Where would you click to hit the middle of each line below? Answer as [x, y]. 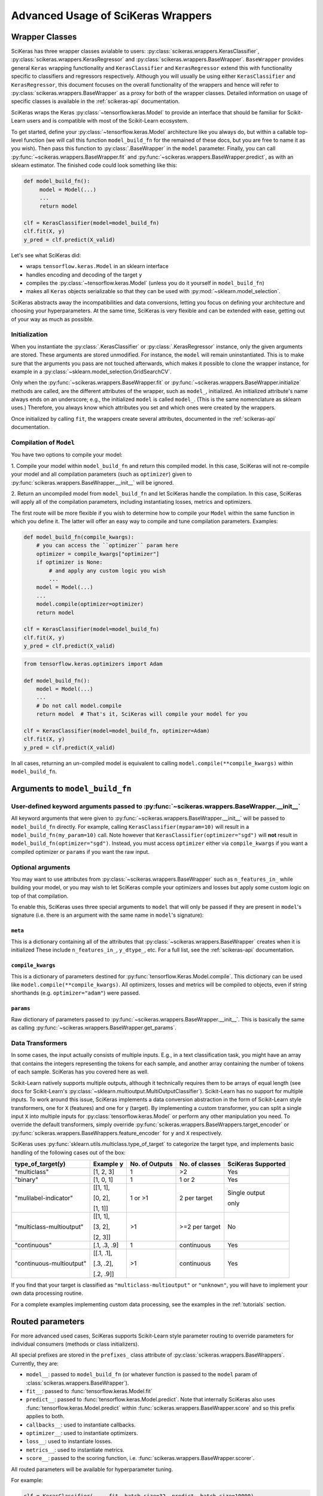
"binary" [27, 1180]
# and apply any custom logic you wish [107, 571]
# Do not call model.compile [79, 706]
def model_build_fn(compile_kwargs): [79, 537]
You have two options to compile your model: [67, 455]
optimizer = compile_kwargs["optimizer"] [98, 554]
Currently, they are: [35, 1363]
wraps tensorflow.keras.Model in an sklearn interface [97, 266]
